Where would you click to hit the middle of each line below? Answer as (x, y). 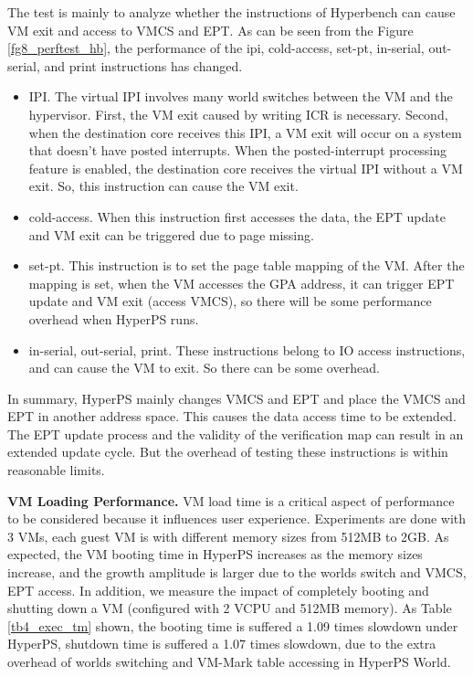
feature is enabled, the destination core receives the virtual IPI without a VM (246, 168)
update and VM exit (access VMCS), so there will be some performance (230, 301)
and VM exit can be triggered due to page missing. (171, 234)
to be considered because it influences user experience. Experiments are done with (237, 518)
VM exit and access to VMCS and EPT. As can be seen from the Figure (210, 30)
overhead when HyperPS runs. (114, 318)
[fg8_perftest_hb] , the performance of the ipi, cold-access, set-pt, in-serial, (216, 48)
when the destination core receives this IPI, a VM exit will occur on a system (245, 132)
